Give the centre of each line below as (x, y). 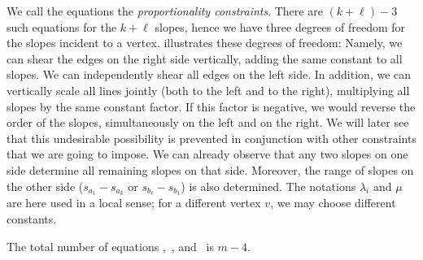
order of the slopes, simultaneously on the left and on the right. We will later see (208, 122)
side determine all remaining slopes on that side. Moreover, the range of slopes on (210, 169)
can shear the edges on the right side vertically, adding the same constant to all (205, 58)
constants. (32, 218)
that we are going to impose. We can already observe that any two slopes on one (207, 154)
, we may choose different (333, 203)
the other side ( (45, 186)
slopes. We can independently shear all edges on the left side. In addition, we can (209, 74)
